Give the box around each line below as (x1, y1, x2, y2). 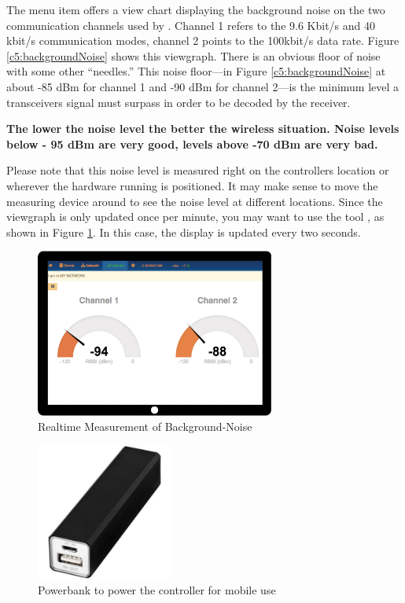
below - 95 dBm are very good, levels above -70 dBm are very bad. (6, 135, 378, 152)
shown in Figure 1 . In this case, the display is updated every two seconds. (6, 223, 361, 240)
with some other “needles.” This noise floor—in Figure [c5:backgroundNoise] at (6, 63, 386, 79)
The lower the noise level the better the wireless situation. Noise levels (6, 120, 399, 137)
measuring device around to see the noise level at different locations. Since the (6, 193, 383, 209)
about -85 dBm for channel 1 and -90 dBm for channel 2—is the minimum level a (6, 78, 399, 94)
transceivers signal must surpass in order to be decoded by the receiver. (6, 94, 351, 110)
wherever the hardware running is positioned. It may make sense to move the (6, 177, 378, 193)
